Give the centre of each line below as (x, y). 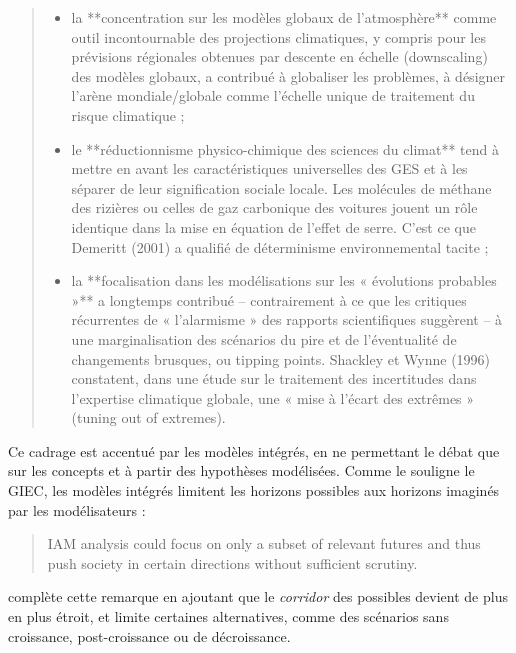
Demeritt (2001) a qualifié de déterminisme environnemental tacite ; (280, 246)
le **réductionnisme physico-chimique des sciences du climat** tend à (285, 148)
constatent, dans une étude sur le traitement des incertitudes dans (274, 378)
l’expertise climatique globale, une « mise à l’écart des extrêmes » (273, 397)
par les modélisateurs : (77, 509)
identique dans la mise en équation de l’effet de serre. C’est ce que (273, 226)
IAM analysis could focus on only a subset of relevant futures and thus (264, 543)
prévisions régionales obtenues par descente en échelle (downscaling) (279, 56)
